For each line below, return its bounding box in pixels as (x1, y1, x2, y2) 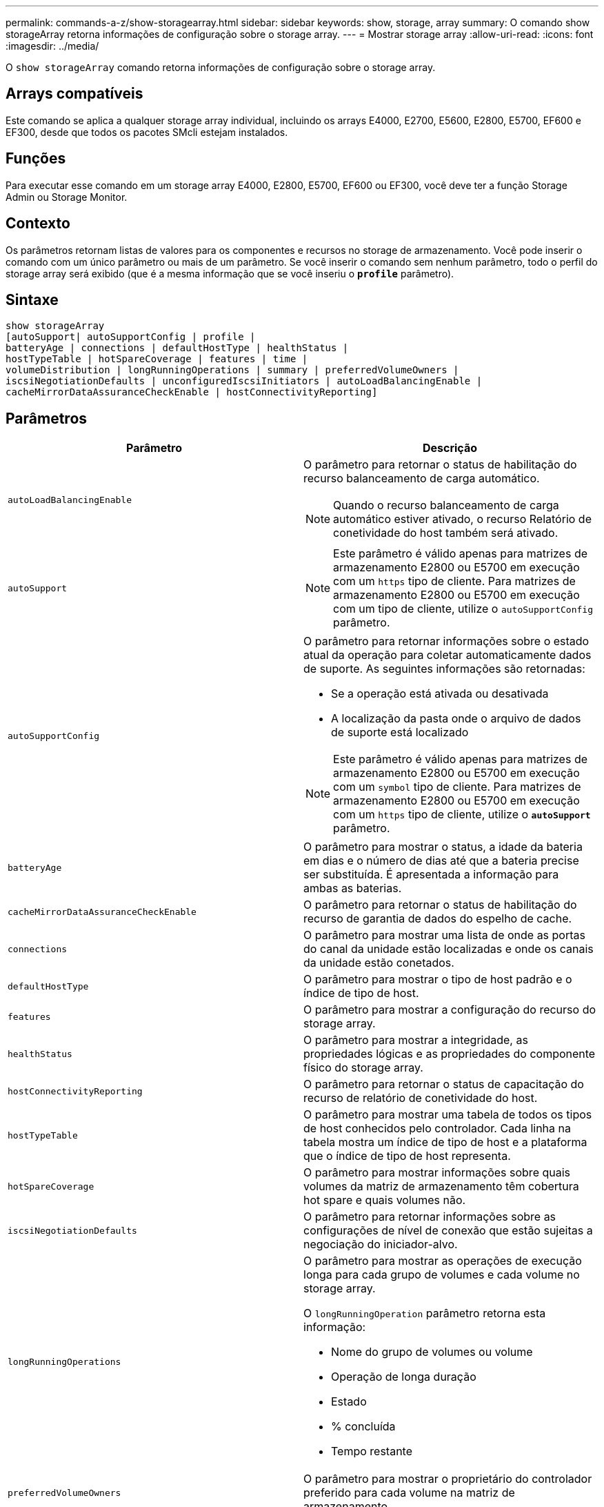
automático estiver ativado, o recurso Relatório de (333, 512, 592, 526)
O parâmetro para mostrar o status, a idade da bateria (303, 840, 583, 854)
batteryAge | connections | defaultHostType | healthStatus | (6, 342, 349, 354)
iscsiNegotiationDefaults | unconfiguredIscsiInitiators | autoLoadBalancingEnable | (6, 375, 483, 387)
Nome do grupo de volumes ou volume (331, 1345, 533, 1359)
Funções (6, 150, 66, 168)
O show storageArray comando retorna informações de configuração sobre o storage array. (6, 61, 436, 73)
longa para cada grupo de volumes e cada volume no (303, 1268, 580, 1282)
